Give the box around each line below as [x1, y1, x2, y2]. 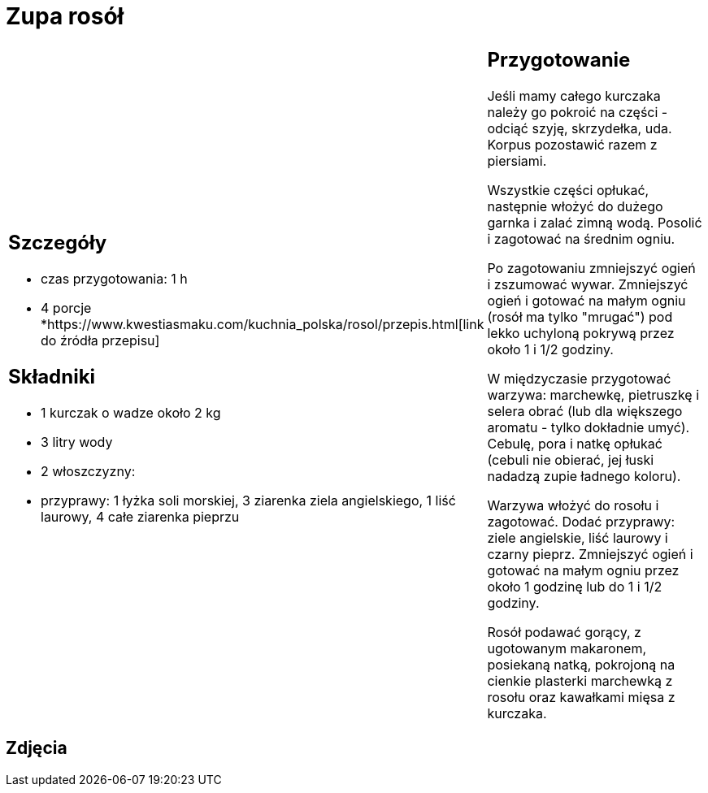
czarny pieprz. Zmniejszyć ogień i [487, 545, 693, 562]
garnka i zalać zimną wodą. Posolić [487, 214, 702, 231]
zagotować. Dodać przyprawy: [487, 513, 675, 530]
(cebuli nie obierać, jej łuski [487, 451, 654, 468]
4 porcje [41, 300, 92, 317]
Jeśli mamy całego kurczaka [487, 87, 661, 104]
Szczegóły [8, 231, 107, 255]
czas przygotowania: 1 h [41, 271, 188, 288]
